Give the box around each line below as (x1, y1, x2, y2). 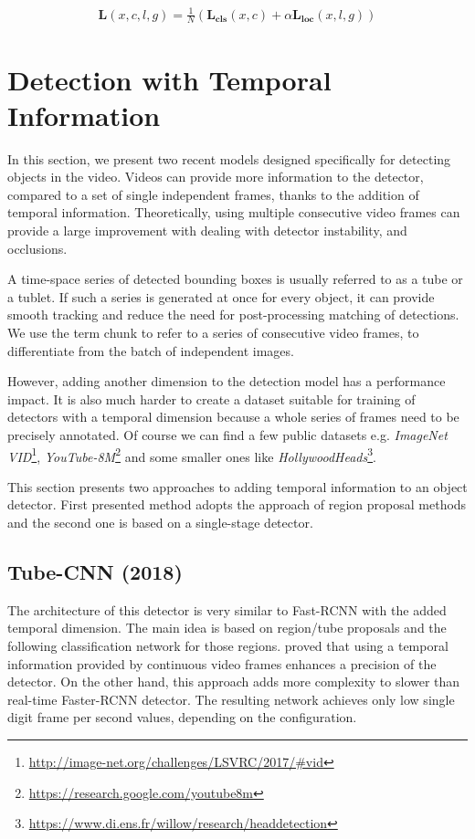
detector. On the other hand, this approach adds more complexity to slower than (7, 672, 460, 691)
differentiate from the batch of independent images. (7, 341, 294, 360)
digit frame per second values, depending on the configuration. (7, 708, 357, 727)
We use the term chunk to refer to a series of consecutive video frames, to (7, 323, 419, 342)
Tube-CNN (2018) (7, 558, 183, 586)
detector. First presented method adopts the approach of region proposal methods (7, 495, 467, 514)
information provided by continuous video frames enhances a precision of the (7, 654, 437, 673)
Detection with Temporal (7, 60, 332, 98)
